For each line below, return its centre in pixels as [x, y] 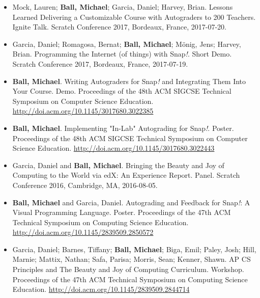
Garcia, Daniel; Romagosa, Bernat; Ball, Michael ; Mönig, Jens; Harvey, [127, 44]
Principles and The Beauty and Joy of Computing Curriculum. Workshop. [128, 269]
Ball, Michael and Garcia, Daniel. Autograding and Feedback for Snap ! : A [131, 202]
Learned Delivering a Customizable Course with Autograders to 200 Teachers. [134, 17]
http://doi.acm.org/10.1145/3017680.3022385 [83, 111]
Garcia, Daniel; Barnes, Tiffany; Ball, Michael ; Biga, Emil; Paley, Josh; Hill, [134, 249]
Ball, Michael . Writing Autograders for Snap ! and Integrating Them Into [129, 81]
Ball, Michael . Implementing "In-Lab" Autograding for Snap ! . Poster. [123, 128]
